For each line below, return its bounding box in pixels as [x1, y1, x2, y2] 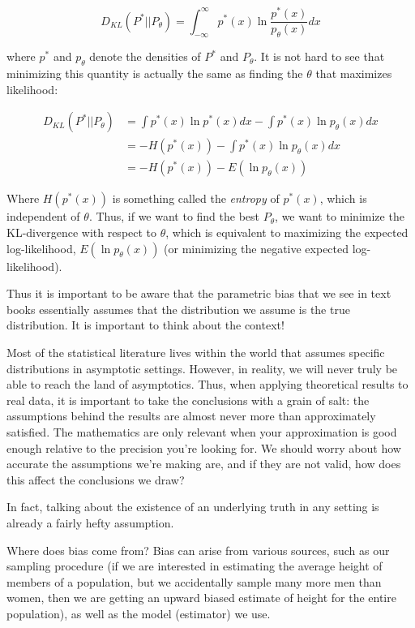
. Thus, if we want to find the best [88, 208, 260, 225]
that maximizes [315, 65, 392, 82]
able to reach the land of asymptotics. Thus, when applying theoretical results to [6, 376, 409, 393]
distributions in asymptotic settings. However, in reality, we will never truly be [6, 359, 398, 376]
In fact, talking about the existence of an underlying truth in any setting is [6, 498, 379, 515]
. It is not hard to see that [254, 48, 385, 65]
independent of [6, 208, 80, 225]
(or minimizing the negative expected [164, 239, 349, 256]
